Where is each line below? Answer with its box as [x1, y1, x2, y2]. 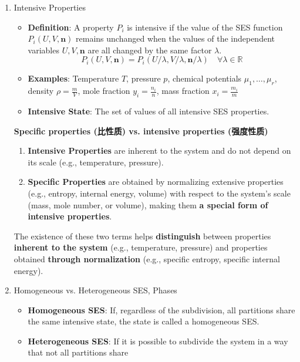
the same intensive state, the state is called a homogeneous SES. [28, 315, 259, 327]
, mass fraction [156, 84, 210, 97]
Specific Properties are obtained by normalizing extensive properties [28, 175, 284, 188]
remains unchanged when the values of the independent [76, 32, 275, 45]
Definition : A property [28, 21, 114, 33]
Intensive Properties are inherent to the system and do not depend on [28, 144, 291, 157]
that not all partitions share [28, 346, 129, 358]
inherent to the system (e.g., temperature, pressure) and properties [14, 241, 268, 253]
